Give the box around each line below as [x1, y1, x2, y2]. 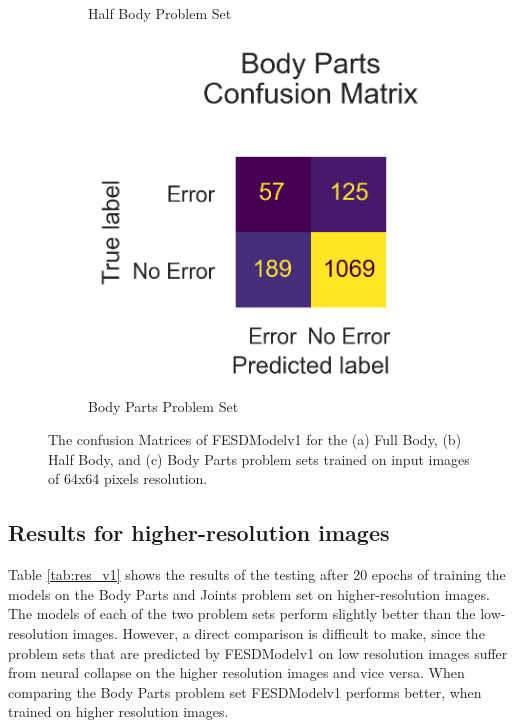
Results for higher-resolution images [8, 517, 390, 548]
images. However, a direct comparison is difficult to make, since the [72, 623, 485, 644]
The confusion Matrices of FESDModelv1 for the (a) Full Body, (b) [48, 429, 462, 450]
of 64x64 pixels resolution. [48, 468, 208, 489]
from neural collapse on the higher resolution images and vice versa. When [8, 662, 465, 683]
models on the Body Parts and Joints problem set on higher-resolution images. [8, 583, 490, 604]
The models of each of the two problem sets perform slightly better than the [8, 603, 476, 624]
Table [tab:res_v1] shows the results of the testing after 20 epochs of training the [8, 564, 506, 585]
